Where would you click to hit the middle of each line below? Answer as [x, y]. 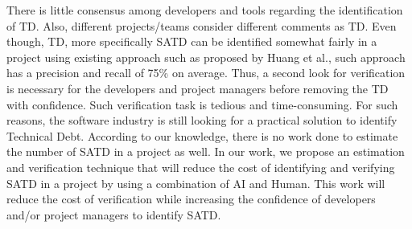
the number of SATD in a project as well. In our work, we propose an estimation [206, 151]
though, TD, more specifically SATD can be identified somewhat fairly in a [192, 41]
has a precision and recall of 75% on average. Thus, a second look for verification [206, 73]
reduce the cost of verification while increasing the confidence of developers [191, 199]
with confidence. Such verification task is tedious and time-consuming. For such [202, 104]
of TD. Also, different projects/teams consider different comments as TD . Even [202, 25]
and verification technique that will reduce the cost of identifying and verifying [201, 167]
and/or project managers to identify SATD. [114, 214]
